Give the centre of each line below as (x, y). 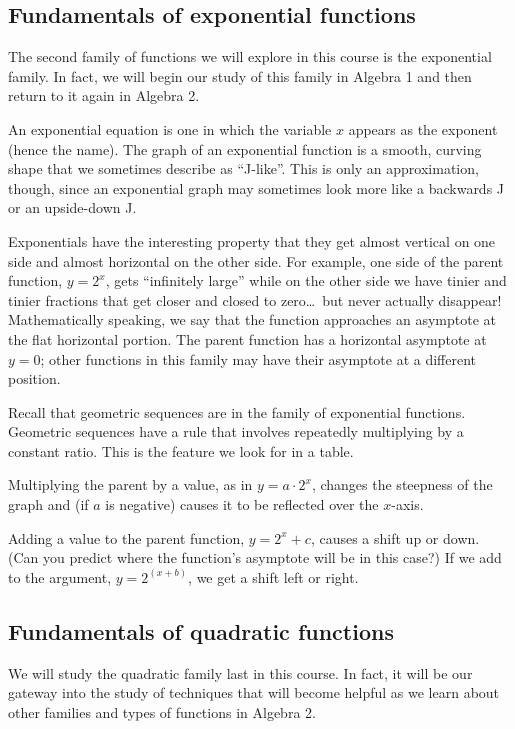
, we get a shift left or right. (273, 576)
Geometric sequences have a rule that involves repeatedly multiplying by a (236, 431)
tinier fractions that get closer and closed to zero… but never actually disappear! (255, 299)
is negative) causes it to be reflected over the (242, 504)
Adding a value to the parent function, (126, 537)
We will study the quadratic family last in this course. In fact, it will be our (240, 672)
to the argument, (60, 576)
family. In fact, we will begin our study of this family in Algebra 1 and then (240, 75)
